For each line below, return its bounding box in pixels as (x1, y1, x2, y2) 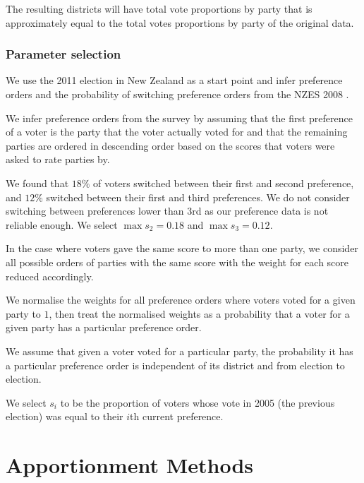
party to (6, 306, 41, 321)
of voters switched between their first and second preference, (93, 175, 354, 190)
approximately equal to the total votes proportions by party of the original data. (6, 15, 354, 30)
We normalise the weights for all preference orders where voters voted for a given (6, 292, 356, 307)
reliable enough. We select (6, 217, 118, 232)
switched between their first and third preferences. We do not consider (46, 189, 350, 204)
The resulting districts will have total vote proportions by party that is (6, 1, 313, 16)
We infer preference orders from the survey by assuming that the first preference (6, 110, 353, 125)
